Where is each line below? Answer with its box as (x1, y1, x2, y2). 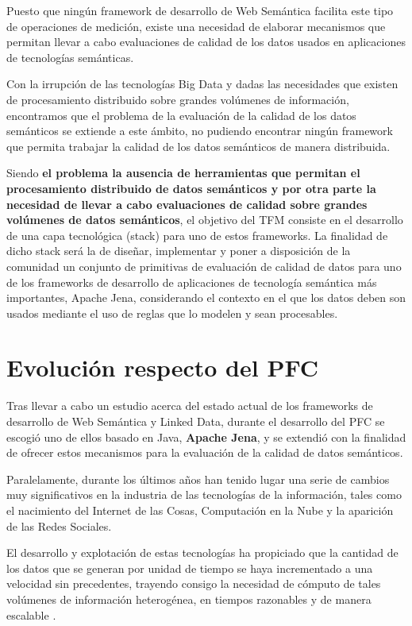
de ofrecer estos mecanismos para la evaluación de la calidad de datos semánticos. (6, 444, 403, 461)
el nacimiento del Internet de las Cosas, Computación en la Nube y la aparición (6, 501, 394, 518)
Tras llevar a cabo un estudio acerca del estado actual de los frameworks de (6, 397, 373, 414)
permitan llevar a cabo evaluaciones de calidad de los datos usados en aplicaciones (6, 33, 406, 50)
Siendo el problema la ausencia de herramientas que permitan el (6, 164, 360, 181)
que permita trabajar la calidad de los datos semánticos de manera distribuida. (6, 137, 391, 154)
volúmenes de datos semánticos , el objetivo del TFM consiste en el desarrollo (6, 211, 403, 228)
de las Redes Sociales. (6, 517, 112, 534)
